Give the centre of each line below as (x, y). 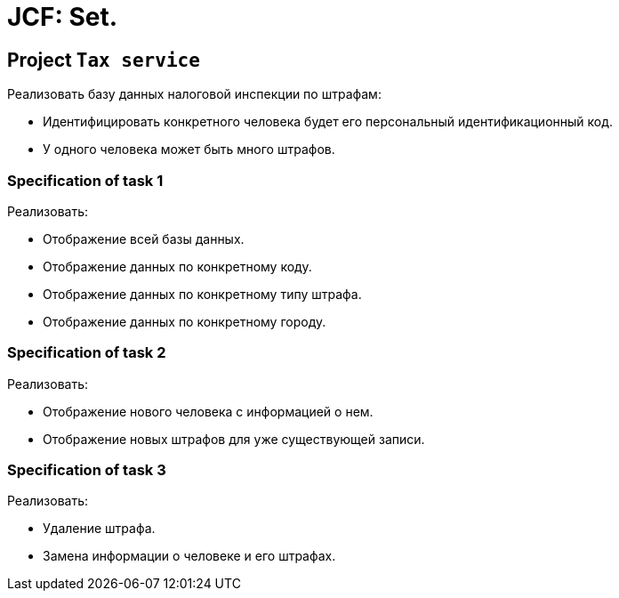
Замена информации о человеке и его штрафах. (189, 556)
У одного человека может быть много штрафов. (189, 149)
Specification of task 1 (85, 180)
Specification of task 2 (87, 353)
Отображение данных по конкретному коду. (177, 266)
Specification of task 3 (87, 470)
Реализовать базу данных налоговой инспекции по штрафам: (194, 94)
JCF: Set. (63, 17)
